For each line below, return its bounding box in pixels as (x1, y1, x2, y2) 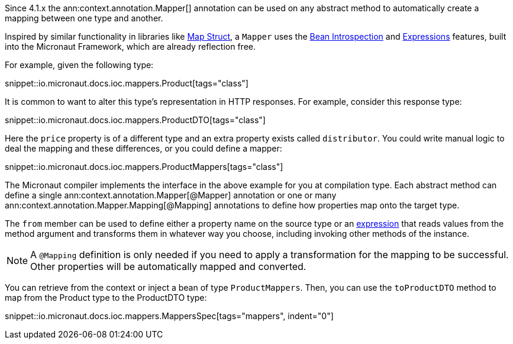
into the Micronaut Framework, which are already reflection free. (5, 41, 256, 52)
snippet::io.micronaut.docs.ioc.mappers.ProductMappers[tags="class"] (5, 162, 283, 172)
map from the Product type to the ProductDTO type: (5, 292, 207, 303)
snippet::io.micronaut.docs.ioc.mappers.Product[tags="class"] (5, 78, 249, 88)
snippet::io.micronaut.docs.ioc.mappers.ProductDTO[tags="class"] (5, 115, 266, 125)
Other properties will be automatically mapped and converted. (30, 261, 306, 272)
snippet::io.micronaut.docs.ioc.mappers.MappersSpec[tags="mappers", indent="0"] (5, 311, 334, 321)
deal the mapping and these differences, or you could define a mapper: (5, 143, 282, 153)
